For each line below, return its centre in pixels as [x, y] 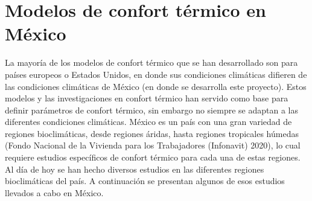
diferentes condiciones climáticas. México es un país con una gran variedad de [148, 122]
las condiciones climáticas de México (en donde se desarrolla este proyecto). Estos [156, 86]
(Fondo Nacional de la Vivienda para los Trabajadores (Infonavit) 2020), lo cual [153, 145]
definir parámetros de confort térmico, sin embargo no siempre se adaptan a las [151, 110]
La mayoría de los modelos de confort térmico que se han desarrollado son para [151, 62]
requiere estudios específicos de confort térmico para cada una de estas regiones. [153, 157]
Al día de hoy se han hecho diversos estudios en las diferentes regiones [135, 169]
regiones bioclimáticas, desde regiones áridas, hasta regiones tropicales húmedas [152, 133]
